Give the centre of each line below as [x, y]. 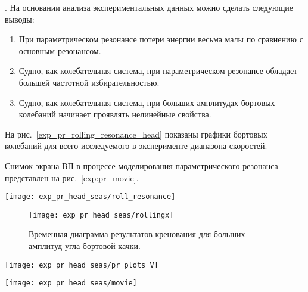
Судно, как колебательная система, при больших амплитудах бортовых [147, 102]
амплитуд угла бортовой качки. [85, 246]
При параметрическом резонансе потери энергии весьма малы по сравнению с [161, 39]
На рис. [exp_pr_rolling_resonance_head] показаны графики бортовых [136, 134]
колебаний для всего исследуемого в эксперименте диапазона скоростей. [136, 146]
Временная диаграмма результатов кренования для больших [137, 234]
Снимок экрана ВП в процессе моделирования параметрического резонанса [141, 165]
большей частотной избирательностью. [89, 82]
